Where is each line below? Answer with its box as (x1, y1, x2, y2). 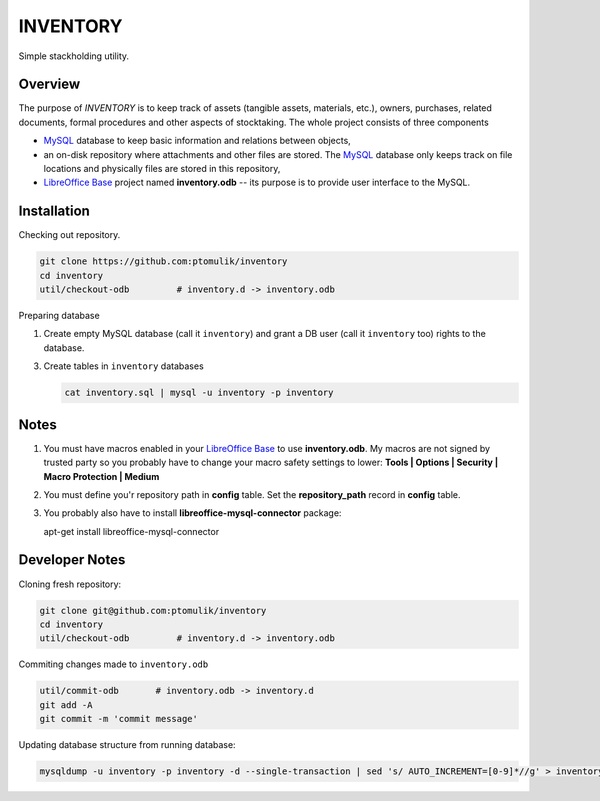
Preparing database (18, 310, 100, 322)
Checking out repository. (18, 229, 121, 241)
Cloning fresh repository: (18, 578, 122, 590)
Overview (18, 76, 81, 93)
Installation (18, 203, 90, 220)
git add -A (39, 699, 93, 710)
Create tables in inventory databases (43, 360, 204, 372)
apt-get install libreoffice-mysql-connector (43, 525, 220, 537)
